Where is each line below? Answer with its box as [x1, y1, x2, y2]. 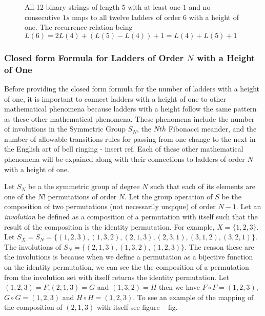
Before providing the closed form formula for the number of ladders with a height [4, 83, 260, 94]
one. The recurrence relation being [25, 22, 133, 32]
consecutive [25, 11, 60, 22]
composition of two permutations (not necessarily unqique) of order [4, 201, 216, 212]
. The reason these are [185, 241, 254, 252]
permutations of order [48, 191, 117, 201]
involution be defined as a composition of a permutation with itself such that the [4, 211, 258, 222]
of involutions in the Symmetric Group [4, 123, 126, 134]
